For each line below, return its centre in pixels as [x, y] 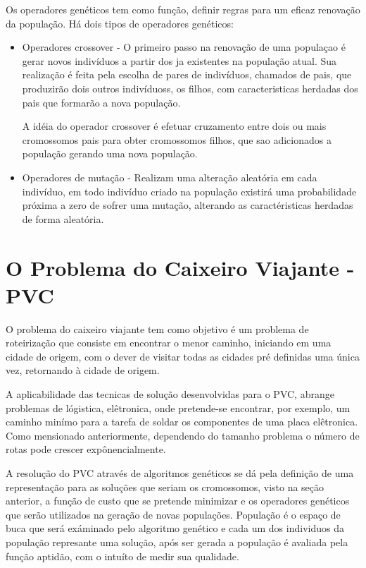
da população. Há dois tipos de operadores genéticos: [120, 23]
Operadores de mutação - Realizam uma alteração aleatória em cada [170, 177]
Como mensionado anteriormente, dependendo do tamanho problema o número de [183, 435]
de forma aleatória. [63, 218]
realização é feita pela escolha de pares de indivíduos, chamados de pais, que [187, 74]
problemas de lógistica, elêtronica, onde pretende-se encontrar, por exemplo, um [178, 407]
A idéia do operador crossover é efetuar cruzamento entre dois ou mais [174, 126]
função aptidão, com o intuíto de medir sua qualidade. [122, 556]
